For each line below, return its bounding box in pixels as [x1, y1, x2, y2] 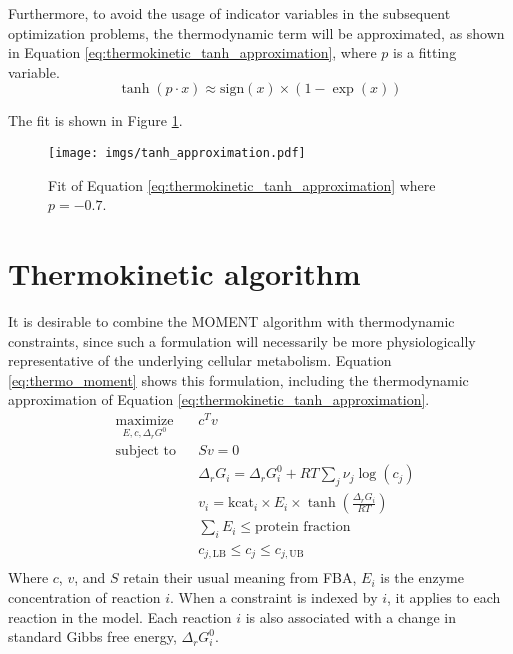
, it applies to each [387, 587, 501, 608]
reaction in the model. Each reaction [8, 606, 232, 627]
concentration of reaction [8, 587, 161, 608]
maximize [115, 414, 174, 428]
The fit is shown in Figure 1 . [8, 110, 183, 131]
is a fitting [393, 42, 457, 63]
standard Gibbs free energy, [8, 626, 177, 647]
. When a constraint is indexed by [170, 587, 378, 608]
